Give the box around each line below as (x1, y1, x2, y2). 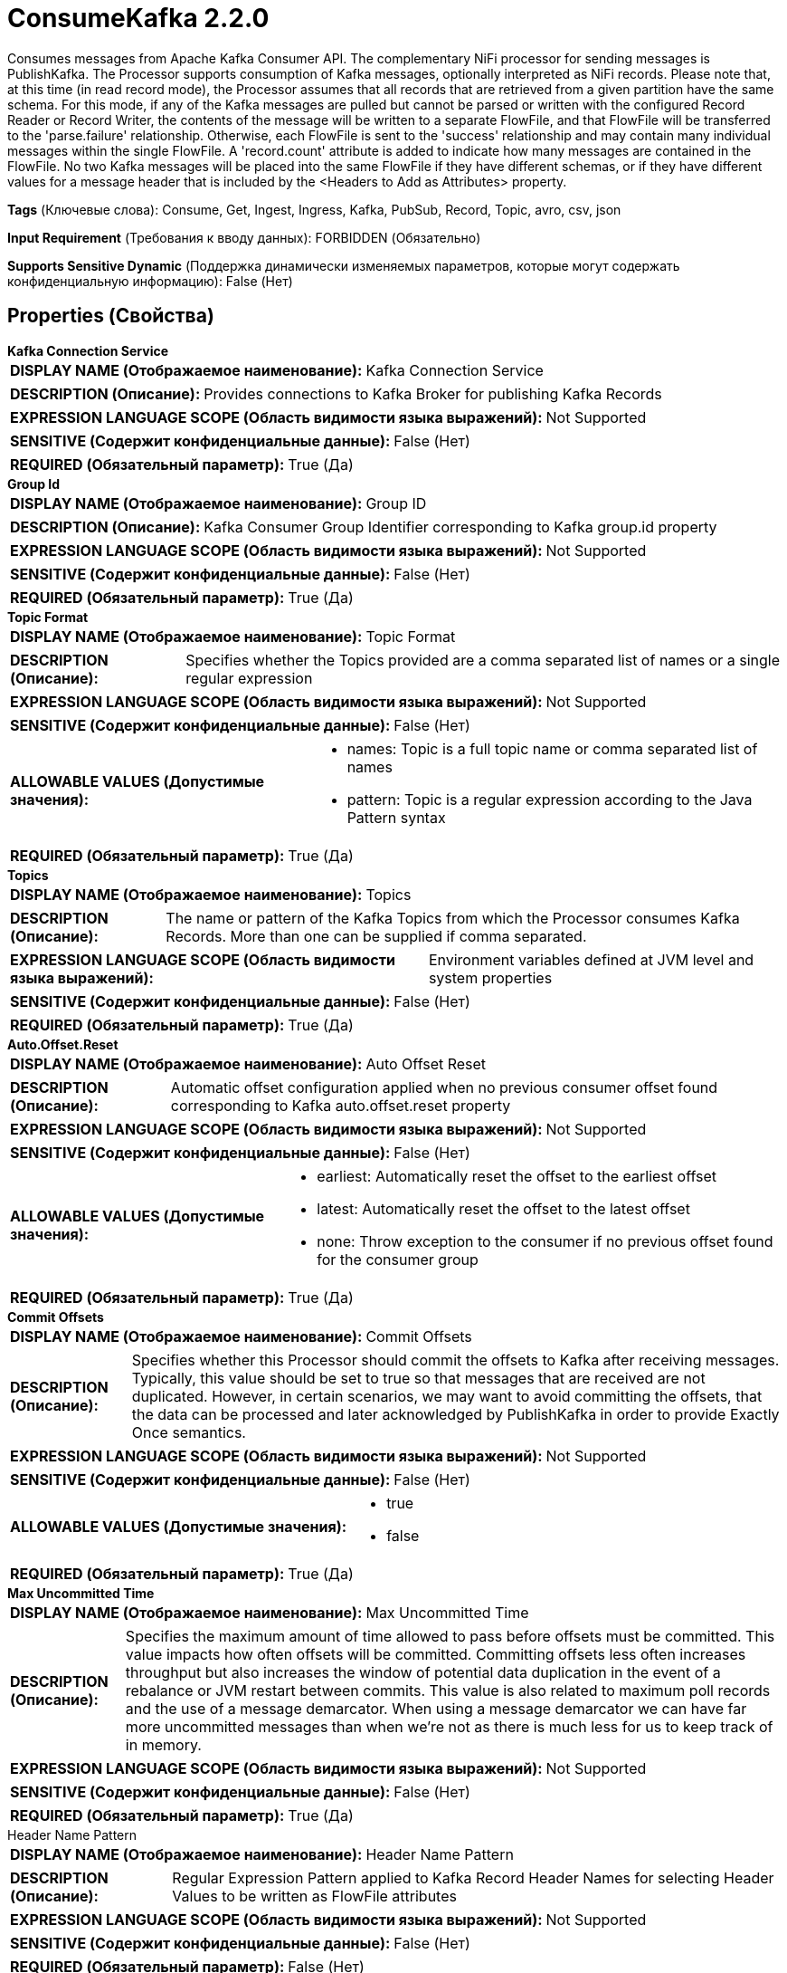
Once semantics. (131, 1422, 246, 1441)
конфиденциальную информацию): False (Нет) (7, 273, 293, 289)
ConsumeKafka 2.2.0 (7, 3, 270, 34)
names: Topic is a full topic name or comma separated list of (346, 739, 758, 758)
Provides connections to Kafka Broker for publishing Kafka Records (204, 384, 662, 403)
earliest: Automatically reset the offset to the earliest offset (317, 1166, 717, 1185)
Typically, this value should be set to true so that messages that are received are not (131, 1368, 706, 1387)
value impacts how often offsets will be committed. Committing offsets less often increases (125, 1644, 746, 1663)
